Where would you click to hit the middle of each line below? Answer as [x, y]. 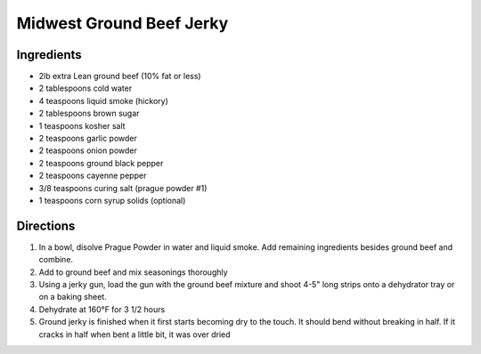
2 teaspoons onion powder [88, 150]
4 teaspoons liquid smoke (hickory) [103, 101]
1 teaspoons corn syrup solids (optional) [112, 200]
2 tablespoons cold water [86, 88]
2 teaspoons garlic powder [88, 139]
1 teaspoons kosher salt [82, 125]
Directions [46, 225]
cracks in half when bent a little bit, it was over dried [135, 334]
